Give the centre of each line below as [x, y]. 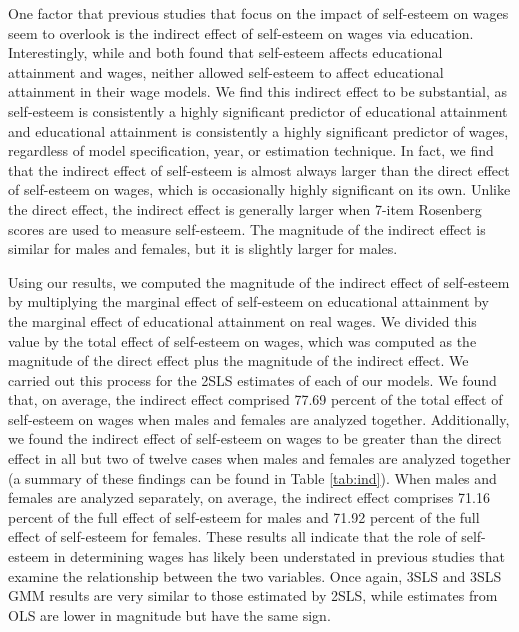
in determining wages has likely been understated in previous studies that [279, 556]
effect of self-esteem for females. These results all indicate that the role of [232, 536]
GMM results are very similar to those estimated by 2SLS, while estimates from [253, 595]
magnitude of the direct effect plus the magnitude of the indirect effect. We [238, 360]
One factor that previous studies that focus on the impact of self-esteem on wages [258, 13]
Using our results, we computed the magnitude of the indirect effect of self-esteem [259, 281]
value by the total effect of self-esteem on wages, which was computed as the [242, 340]
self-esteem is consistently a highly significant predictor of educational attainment [258, 110]
